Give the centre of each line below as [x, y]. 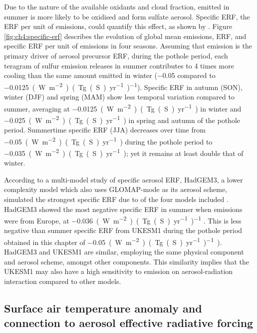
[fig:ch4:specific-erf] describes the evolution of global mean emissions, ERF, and [125, 36]
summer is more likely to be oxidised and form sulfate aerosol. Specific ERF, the [127, 16]
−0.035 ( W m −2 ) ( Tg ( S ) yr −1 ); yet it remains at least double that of [124, 152]
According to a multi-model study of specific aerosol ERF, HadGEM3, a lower [124, 179]
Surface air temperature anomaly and [103, 308]
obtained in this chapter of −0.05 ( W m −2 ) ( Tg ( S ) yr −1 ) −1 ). [113, 241]
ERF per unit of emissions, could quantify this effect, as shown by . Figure [118, 26]
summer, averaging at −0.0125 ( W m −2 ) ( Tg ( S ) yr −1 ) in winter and [123, 107]
